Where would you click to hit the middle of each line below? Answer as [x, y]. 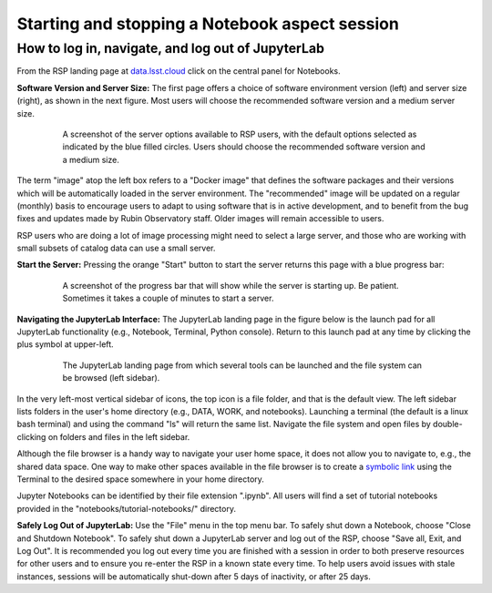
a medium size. [91, 159]
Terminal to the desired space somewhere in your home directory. [140, 479]
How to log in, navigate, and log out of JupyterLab [171, 48]
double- [448, 424]
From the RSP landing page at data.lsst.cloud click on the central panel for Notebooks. [179, 71]
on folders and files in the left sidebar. [119, 436]
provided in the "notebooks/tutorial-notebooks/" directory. [127, 508]
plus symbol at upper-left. [65, 344]
